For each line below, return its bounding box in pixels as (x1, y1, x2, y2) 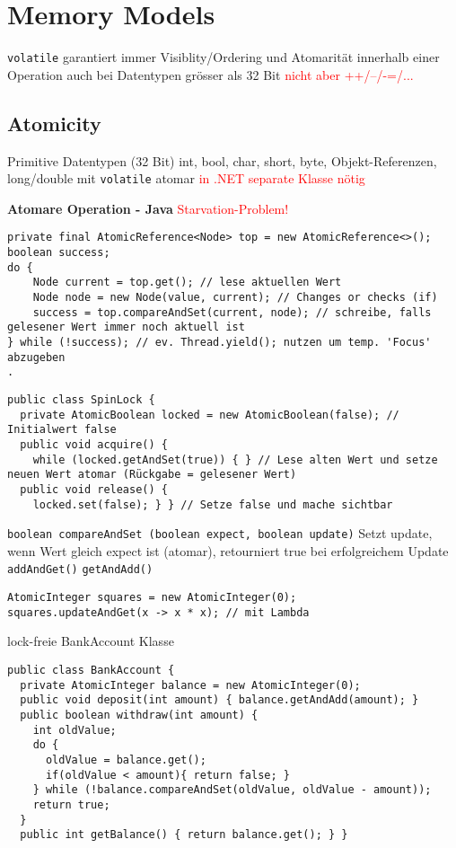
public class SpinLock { (7, 393, 155, 406)
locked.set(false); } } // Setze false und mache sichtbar (32, 498, 393, 511)
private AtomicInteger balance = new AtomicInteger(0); (20, 678, 361, 692)
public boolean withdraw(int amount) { (20, 709, 259, 722)
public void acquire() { (20, 437, 168, 451)
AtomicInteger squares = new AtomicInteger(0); (7, 591, 297, 605)
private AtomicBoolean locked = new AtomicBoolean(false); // (20, 408, 399, 421)
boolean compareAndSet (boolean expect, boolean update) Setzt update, (7, 524, 433, 543)
